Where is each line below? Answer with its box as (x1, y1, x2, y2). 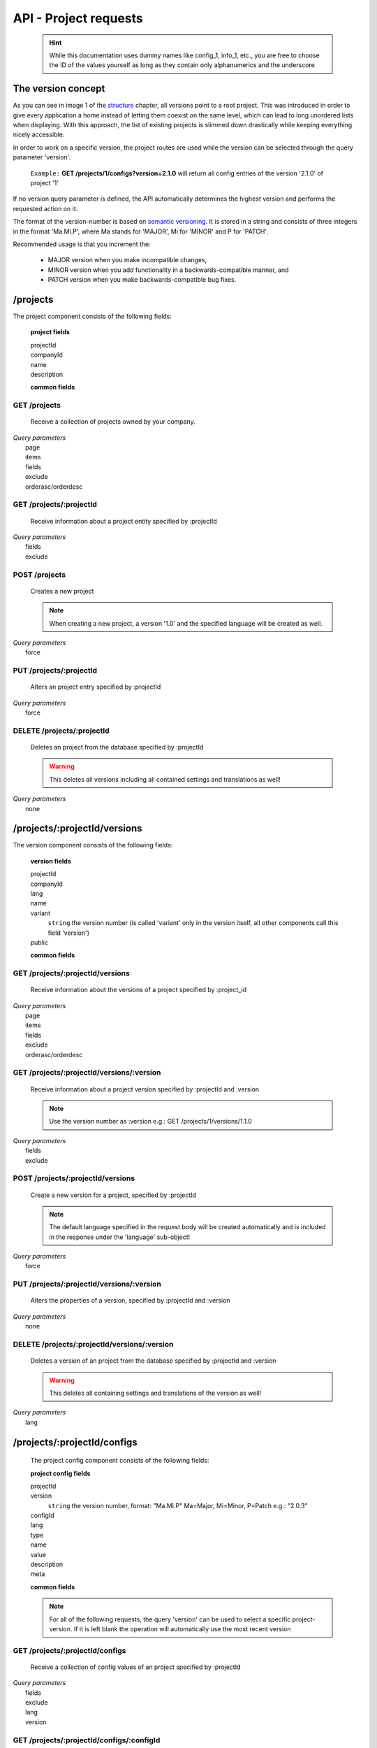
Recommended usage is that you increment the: (13, 240, 151, 248)
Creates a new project (30, 587, 94, 595)
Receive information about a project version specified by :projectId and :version (30, 1084, 260, 1094)
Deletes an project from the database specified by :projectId (30, 743, 204, 751)
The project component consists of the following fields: (13, 312, 172, 320)
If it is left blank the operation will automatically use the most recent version (73, 1624, 291, 1633)
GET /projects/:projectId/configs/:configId (13, 1735, 161, 1745)
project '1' (30, 178, 59, 187)
